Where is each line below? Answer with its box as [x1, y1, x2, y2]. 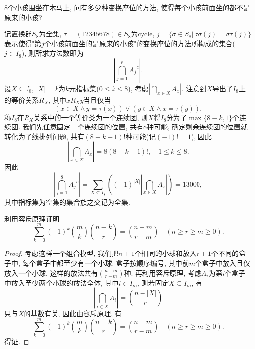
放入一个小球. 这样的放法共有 [4, 267, 98, 278]
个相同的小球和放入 [134, 248, 197, 258]
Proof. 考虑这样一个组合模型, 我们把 [4, 248, 119, 258]
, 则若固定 [137, 277, 169, 287]
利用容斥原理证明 [4, 213, 59, 223]
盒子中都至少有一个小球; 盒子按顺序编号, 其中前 [36, 258, 189, 268]
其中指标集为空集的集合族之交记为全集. [4, 196, 130, 207]
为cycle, [131, 29, 155, 39]
